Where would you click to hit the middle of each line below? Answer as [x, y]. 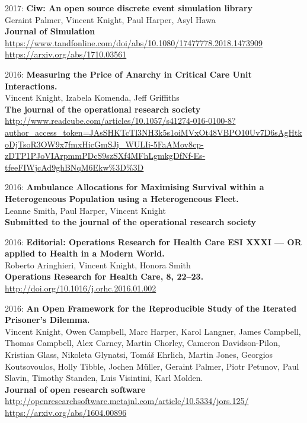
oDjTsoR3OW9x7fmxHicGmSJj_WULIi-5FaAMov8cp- [104, 144]
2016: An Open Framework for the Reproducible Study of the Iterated [151, 308]
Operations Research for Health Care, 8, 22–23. [104, 276]
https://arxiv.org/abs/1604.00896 [66, 412]
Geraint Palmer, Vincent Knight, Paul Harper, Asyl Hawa [110, 19]
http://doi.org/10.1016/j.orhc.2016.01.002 [81, 288]
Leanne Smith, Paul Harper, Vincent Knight [85, 210]
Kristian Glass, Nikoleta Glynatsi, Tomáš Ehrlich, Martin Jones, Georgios [139, 355]
